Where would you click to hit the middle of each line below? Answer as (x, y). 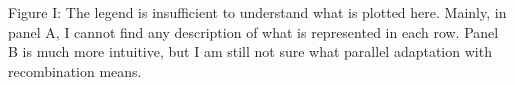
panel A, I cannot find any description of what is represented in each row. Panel (253, 31)
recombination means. (75, 70)
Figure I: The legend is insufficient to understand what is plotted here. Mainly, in (257, 12)
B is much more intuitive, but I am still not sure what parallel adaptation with (250, 51)
